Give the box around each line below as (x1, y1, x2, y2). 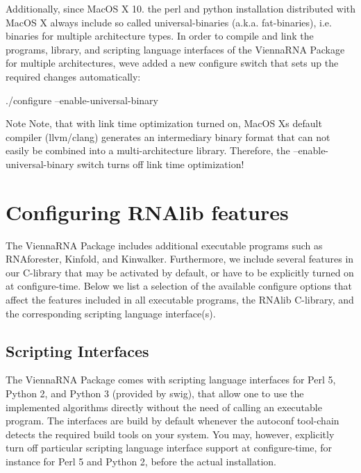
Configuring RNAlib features (6, 197, 289, 226)
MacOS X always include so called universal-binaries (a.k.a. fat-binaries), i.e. (6, 15, 332, 29)
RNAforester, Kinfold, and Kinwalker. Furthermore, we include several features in (6, 251, 354, 266)
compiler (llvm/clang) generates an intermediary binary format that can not (6, 129, 330, 144)
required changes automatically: (6, 69, 141, 83)
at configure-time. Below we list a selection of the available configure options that (6, 279, 353, 293)
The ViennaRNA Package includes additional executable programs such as (6, 238, 323, 252)
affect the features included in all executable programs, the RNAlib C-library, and (6, 292, 354, 307)
